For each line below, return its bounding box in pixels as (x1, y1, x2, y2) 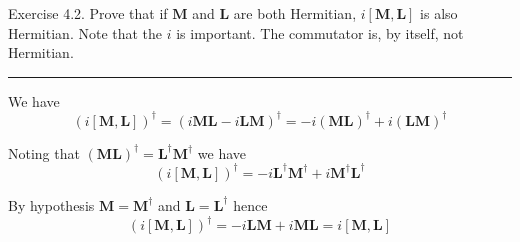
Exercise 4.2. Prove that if (8, 3, 168, 23)
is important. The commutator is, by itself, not (176, 22, 464, 43)
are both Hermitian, (233, 3, 357, 23)
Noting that (8, 142, 80, 163)
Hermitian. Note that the (8, 22, 163, 43)
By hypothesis (8, 194, 95, 215)
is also (420, 3, 458, 23)
